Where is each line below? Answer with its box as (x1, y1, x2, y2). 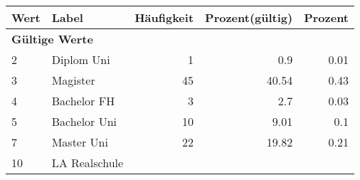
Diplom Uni (51, 51, 110, 68)
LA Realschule (51, 154, 124, 171)
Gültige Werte (11, 31, 93, 47)
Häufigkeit (134, 9, 194, 26)
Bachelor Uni (51, 113, 117, 129)
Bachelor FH (51, 92, 115, 109)
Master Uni (51, 134, 108, 150)
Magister (51, 72, 95, 88)
